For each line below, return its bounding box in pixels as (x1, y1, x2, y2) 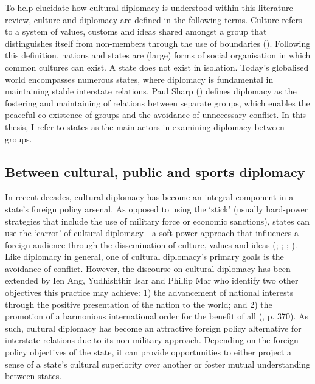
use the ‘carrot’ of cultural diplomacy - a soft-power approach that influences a (5, 226, 299, 239)
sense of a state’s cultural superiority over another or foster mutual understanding (5, 357, 311, 370)
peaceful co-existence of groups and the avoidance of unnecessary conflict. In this (5, 108, 306, 121)
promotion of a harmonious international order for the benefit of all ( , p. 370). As (5, 310, 309, 323)
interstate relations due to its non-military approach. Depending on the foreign (5, 333, 299, 346)
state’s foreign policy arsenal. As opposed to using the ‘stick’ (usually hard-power (5, 202, 308, 215)
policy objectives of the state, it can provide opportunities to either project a (5, 346, 291, 358)
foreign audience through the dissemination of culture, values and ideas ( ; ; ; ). (5, 238, 297, 251)
